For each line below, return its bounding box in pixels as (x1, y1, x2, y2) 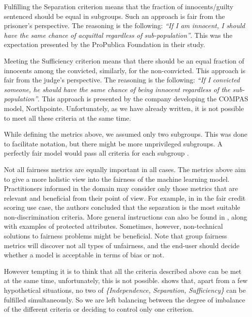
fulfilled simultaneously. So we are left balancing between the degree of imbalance (4, 294, 245, 304)
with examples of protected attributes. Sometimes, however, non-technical (4, 221, 223, 231)
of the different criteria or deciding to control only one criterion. (4, 304, 194, 314)
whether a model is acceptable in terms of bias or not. (4, 250, 164, 260)
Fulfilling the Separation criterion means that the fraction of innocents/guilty (4, 1, 234, 11)
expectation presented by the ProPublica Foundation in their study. (4, 39, 205, 49)
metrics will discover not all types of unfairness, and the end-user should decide (4, 240, 240, 250)
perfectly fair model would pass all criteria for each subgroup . (4, 148, 189, 158)
